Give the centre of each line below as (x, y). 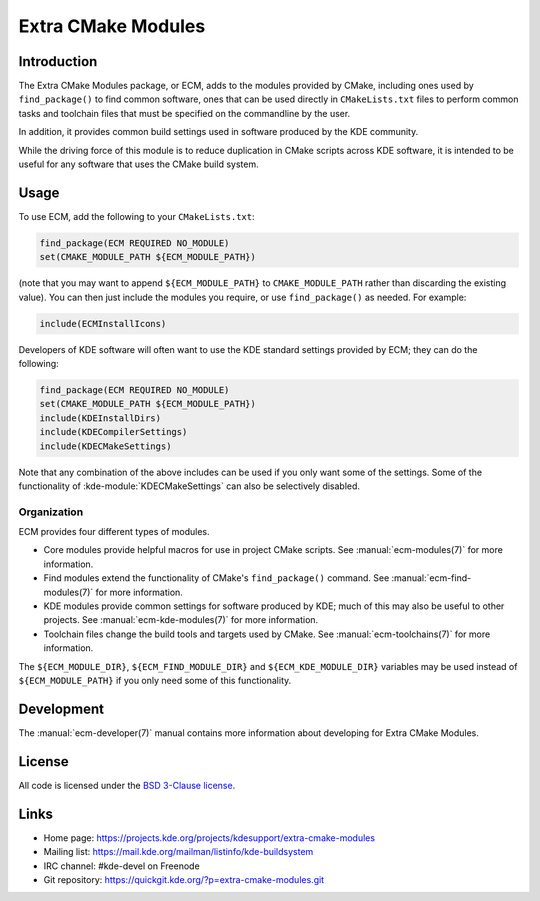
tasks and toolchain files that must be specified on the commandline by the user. (184, 113)
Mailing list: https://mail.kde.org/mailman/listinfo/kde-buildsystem (178, 852)
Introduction (58, 61)
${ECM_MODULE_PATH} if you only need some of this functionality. (155, 680)
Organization (51, 512)
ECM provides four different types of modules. (114, 532)
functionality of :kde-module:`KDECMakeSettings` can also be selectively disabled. (189, 486)
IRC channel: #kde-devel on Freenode (121, 866)
